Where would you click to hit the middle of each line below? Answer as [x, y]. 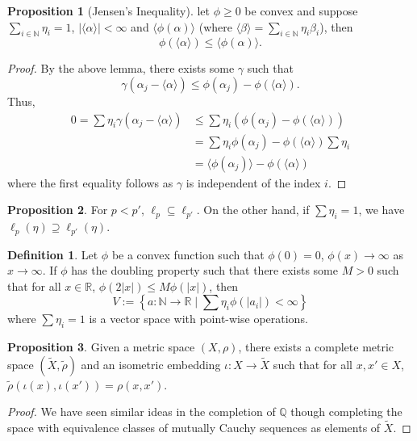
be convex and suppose [301, 10]
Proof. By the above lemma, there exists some [121, 68]
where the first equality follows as [90, 182]
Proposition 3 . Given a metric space [101, 347]
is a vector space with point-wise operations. [198, 319]
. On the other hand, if [253, 210]
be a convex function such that [188, 254]
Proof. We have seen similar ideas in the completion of [142, 412]
